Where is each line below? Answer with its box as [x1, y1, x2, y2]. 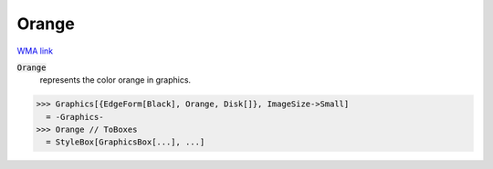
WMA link [16, 45, 54, 56]
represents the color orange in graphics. [39, 75, 192, 85]
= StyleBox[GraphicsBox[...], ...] [46, 137, 205, 147]
